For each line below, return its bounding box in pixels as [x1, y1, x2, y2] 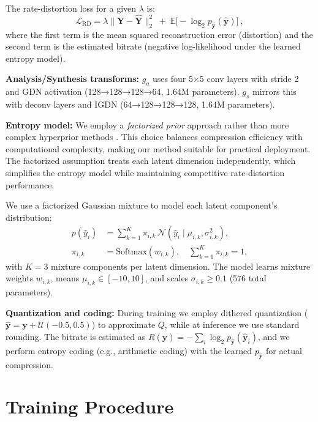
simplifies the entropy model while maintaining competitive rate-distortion [6, 166, 285, 179]
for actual [266, 344, 302, 357]
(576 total [229, 272, 267, 284]
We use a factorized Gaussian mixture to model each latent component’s [6, 199, 278, 212]
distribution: [6, 210, 52, 223]
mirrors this [252, 85, 297, 98]
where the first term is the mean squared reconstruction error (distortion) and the [6, 28, 314, 40]
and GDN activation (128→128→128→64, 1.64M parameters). [6, 85, 240, 98]
